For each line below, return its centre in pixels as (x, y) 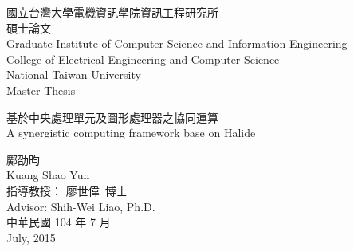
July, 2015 (31, 237)
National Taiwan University (74, 75)
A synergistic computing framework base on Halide (131, 133)
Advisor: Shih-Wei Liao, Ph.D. (81, 206)
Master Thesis (41, 90)
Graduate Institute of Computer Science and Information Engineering (177, 43)
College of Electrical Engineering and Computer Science (143, 59)
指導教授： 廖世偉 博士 (67, 190)
